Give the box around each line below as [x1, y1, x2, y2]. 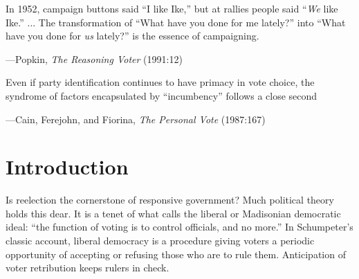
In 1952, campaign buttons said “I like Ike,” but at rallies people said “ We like [6, 1, 338, 15]
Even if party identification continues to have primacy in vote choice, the [6, 75, 315, 89]
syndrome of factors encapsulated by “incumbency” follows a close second [6, 88, 317, 102]
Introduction [6, 152, 129, 181]
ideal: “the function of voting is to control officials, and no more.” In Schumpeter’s [6, 219, 353, 234]
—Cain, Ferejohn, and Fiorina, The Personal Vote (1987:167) [6, 111, 266, 126]
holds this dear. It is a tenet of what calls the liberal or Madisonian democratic [6, 206, 341, 220]
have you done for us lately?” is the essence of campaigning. [6, 28, 259, 43]
